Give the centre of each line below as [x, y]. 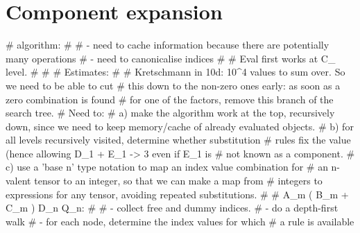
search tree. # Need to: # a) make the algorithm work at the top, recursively [170, 113]
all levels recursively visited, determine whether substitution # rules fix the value [178, 140]
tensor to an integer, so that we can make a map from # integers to [178, 181]
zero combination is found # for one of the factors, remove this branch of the [170, 99]
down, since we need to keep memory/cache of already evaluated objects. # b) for [180, 126]
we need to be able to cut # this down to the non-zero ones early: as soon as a [173, 85]
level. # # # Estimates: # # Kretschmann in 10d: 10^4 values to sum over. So [175, 72]
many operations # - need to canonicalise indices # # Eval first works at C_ [171, 58]
